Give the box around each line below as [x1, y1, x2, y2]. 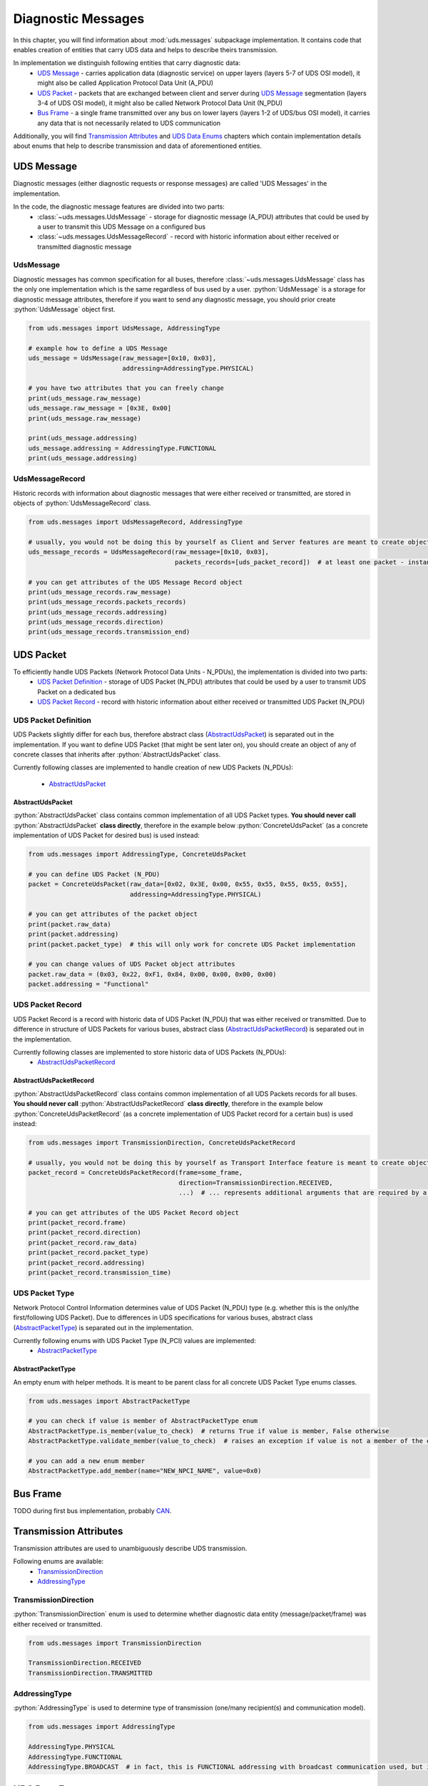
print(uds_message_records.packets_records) [28, 598, 187, 607]
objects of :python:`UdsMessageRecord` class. [13, 499, 151, 507]
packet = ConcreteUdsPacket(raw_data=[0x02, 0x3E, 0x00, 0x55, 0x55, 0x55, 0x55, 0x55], [28, 880, 349, 889]
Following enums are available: [13, 1557, 104, 1566]
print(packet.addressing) [28, 930, 119, 939]
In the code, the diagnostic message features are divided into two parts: [13, 202, 225, 211]
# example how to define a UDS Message [28, 344, 168, 352]
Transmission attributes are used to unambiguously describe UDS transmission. [13, 1544, 248, 1552]
